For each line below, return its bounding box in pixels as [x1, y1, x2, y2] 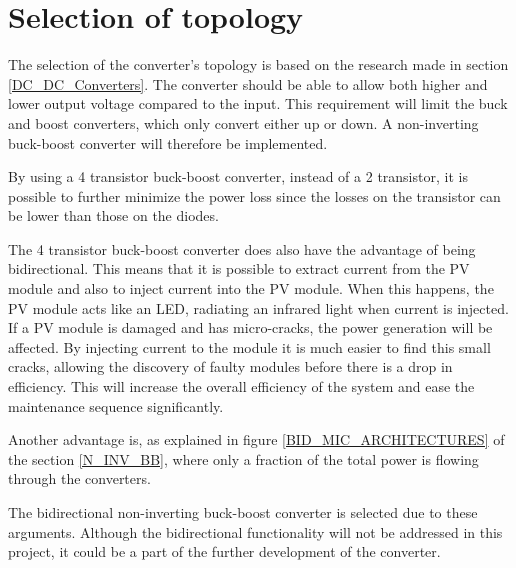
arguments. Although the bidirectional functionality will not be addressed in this [8, 521, 503, 542]
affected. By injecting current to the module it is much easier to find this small [8, 336, 491, 357]
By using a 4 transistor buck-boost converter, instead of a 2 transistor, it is [8, 166, 468, 187]
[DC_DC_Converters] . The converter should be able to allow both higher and [8, 73, 488, 94]
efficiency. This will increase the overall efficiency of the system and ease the [8, 376, 475, 397]
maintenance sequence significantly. [8, 395, 224, 416]
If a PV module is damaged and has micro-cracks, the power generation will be [8, 317, 493, 338]
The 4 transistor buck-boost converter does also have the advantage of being [8, 238, 476, 259]
